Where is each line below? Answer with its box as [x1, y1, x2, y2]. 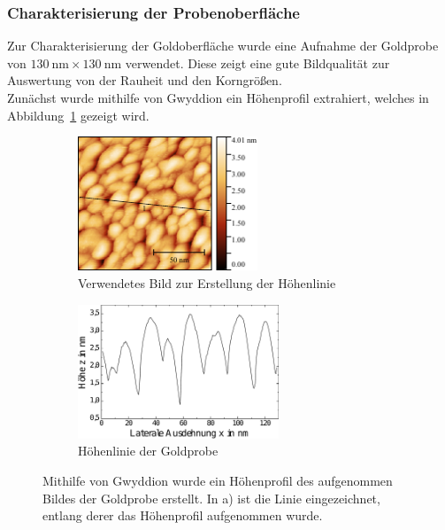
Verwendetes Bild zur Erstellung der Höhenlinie [78, 273, 336, 292]
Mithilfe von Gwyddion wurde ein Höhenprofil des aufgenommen [42, 471, 393, 489]
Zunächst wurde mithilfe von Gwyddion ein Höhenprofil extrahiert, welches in [7, 89, 429, 106]
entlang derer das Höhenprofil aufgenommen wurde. [42, 506, 323, 525]
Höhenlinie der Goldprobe [78, 441, 219, 460]
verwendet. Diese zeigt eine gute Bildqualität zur [125, 53, 390, 72]
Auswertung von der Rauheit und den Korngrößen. [7, 71, 282, 90]
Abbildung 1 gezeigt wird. [7, 105, 150, 124]
